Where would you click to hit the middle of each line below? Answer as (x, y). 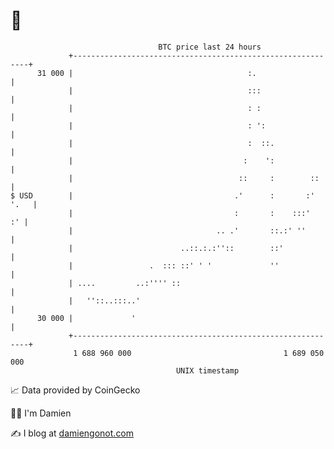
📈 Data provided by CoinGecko (75, 390)
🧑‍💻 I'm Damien (41, 413)
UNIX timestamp (207, 370)
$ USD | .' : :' (162, 195)
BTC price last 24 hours (210, 47)
